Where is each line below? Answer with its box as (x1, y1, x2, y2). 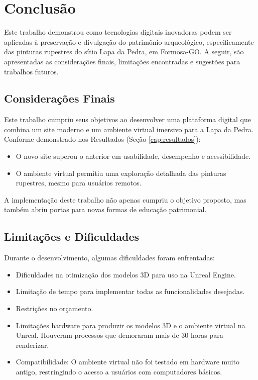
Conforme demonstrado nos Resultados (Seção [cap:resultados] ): (4, 134, 201, 144)
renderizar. (16, 339, 49, 350)
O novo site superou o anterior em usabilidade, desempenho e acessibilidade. (16, 151, 251, 161)
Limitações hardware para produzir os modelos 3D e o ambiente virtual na (16, 320, 245, 330)
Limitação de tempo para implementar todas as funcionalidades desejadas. (16, 286, 245, 297)
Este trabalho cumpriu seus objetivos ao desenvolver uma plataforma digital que (4, 114, 251, 125)
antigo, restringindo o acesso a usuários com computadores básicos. (16, 366, 222, 376)
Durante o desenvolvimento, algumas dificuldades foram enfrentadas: (4, 252, 215, 263)
